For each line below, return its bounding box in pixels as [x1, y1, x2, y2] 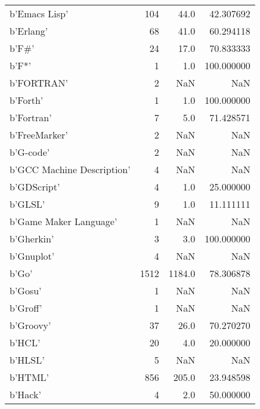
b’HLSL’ [10, 353, 45, 367]
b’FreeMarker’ [10, 128, 68, 142]
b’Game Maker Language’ [10, 214, 117, 228]
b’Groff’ [10, 301, 42, 315]
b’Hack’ [10, 388, 41, 401]
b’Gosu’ [10, 284, 42, 297]
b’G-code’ [10, 145, 50, 159]
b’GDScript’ [10, 180, 60, 193]
